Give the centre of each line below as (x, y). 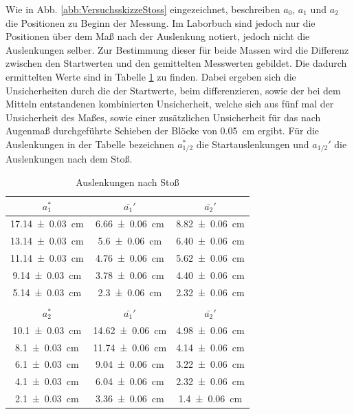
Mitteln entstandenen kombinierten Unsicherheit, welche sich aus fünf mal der (170, 104)
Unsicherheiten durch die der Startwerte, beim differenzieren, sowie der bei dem (173, 90)
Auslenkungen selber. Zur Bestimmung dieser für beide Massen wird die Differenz (177, 49)
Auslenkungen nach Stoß (128, 182)
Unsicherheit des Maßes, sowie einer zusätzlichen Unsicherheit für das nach (163, 117)
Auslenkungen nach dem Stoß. (69, 159)
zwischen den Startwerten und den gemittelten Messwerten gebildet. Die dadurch (176, 63)
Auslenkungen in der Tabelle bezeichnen (90, 144)
